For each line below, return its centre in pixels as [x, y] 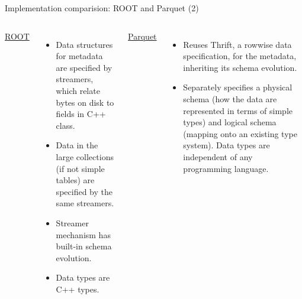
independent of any [218, 156]
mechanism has [83, 234]
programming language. [226, 168]
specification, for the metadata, [240, 56]
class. [65, 125]
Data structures [84, 44]
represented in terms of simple [238, 110]
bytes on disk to [85, 102]
